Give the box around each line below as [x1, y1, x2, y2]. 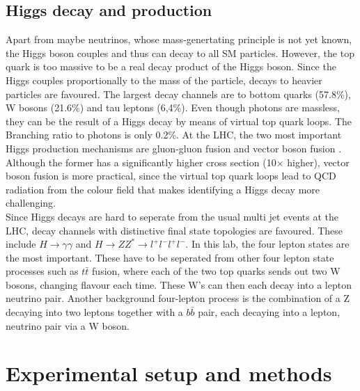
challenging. [6, 195, 56, 210]
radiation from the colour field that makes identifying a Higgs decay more [6, 182, 320, 196]
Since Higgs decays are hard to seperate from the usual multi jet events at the [6, 209, 339, 223]
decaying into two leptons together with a [6, 305, 183, 319]
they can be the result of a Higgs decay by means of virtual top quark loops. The [6, 113, 352, 128]
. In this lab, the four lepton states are [185, 237, 350, 251]
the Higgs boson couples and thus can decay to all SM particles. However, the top [6, 45, 354, 60]
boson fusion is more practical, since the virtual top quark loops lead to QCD [6, 168, 336, 183]
